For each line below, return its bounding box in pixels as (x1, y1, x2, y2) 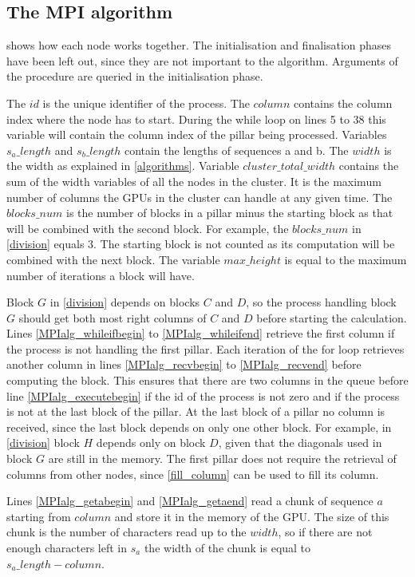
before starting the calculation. (256, 309, 407, 326)
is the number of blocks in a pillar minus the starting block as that (65, 204, 393, 221)
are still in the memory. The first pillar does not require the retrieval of (48, 450, 397, 467)
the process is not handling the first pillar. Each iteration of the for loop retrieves (6, 340, 405, 357)
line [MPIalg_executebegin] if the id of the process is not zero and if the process (6, 387, 400, 404)
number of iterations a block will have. (6, 267, 195, 283)
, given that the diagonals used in (218, 434, 382, 451)
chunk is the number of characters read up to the (6, 524, 247, 540)
